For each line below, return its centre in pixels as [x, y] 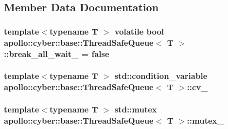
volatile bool [139, 31]
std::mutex [136, 109]
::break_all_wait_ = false [57, 53]
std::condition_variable [161, 76]
